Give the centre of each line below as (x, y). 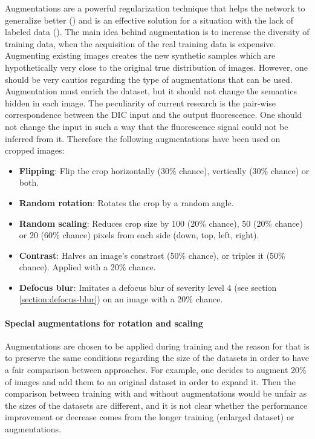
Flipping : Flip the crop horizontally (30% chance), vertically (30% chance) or (164, 170)
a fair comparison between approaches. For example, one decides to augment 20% (156, 370)
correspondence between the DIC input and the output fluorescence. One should (154, 115)
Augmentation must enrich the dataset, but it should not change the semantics (151, 91)
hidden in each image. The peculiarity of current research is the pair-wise (141, 102)
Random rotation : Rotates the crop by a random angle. (126, 202)
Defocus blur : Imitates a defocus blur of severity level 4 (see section (148, 287)
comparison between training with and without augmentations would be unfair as (156, 393)
